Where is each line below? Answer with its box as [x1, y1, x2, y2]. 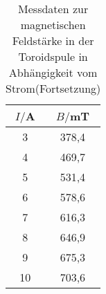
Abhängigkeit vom [8, 64, 98, 80]
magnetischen [20, 17, 86, 33]
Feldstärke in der [12, 33, 94, 48]
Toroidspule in [18, 48, 88, 64]
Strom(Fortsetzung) [6, 80, 101, 96]
